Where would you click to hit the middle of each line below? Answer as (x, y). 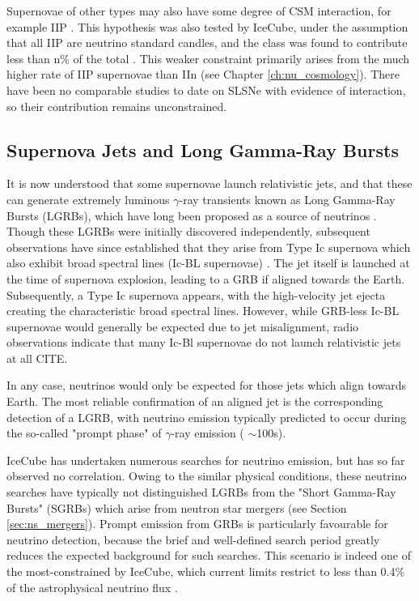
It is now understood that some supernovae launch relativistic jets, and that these (209, 183)
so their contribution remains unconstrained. (117, 106)
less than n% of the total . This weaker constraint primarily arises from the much (208, 58)
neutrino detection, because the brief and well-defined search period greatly (193, 539)
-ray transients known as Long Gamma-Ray (287, 199)
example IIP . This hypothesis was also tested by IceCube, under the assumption (207, 26)
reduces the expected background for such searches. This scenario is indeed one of (209, 555)
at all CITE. (37, 358)
